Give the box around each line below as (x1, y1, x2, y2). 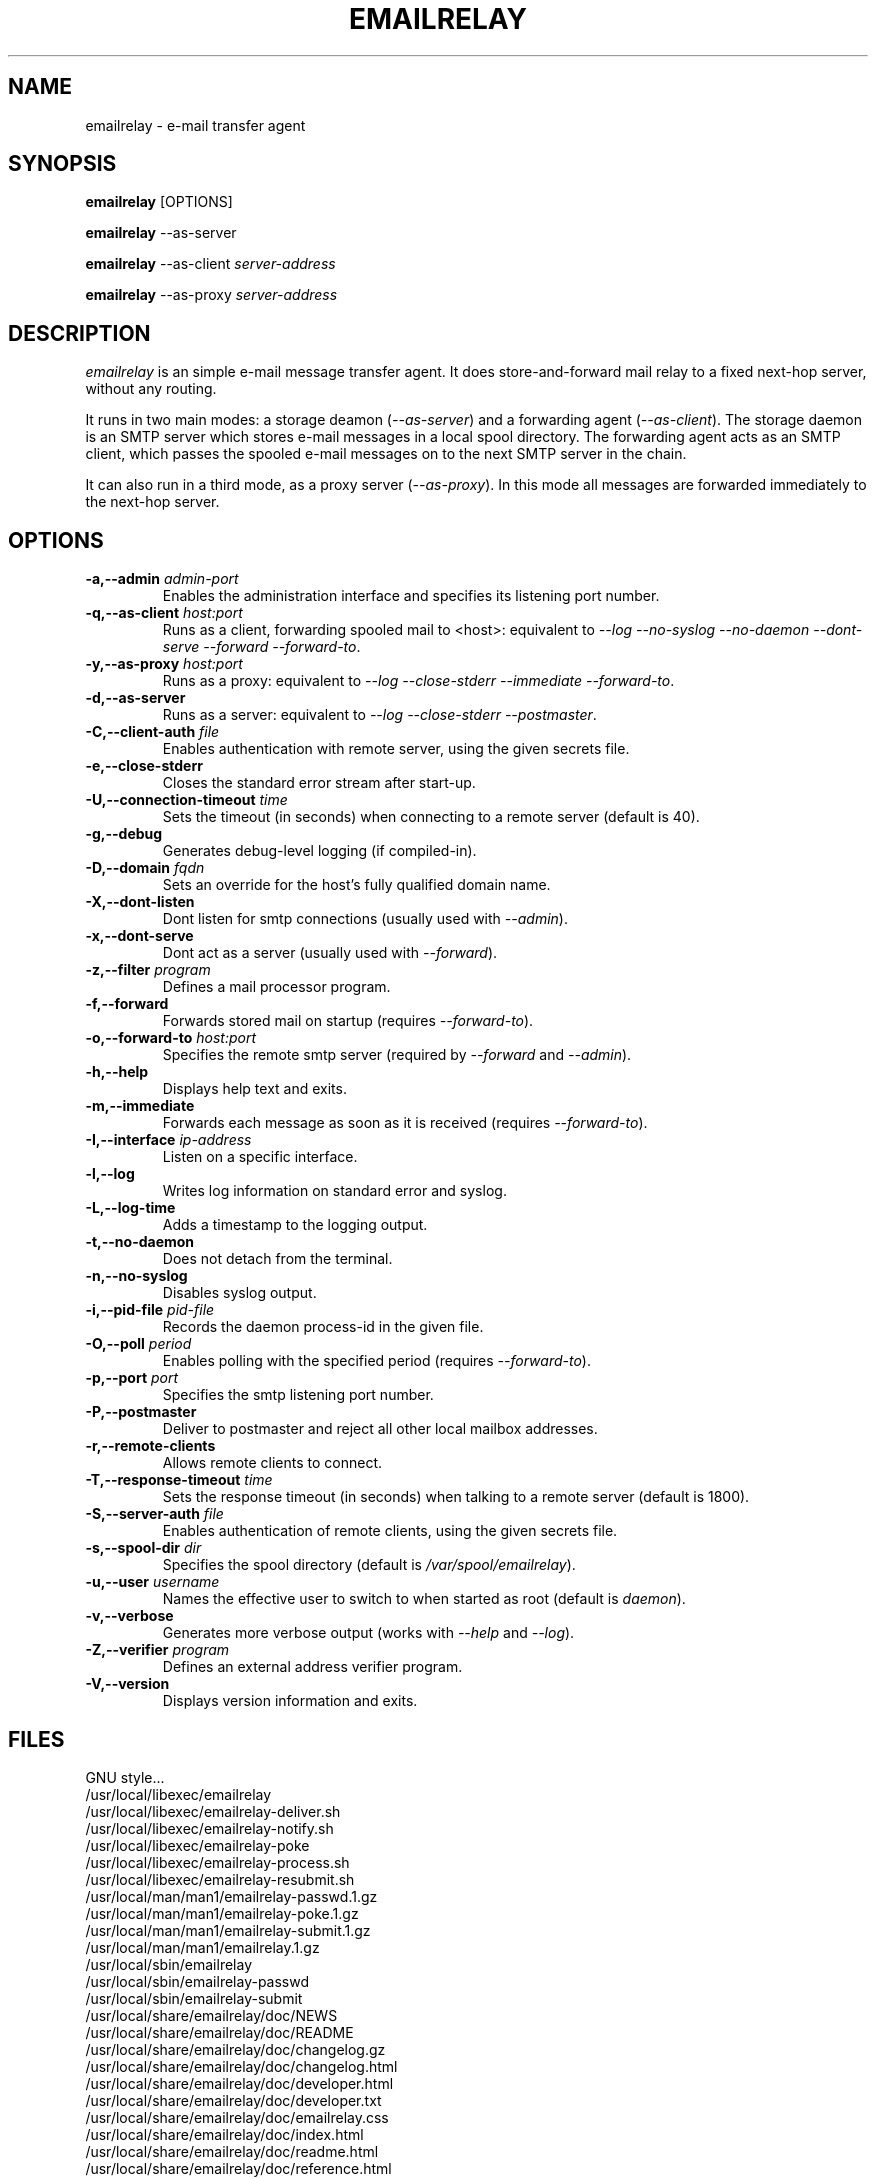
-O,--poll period (85, 1335, 192, 1353)
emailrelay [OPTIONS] (85, 193, 233, 211)
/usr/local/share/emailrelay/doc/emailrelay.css (85, 2108, 389, 2126)
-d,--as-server (85, 689, 186, 707)
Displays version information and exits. (162, 1692, 418, 1710)
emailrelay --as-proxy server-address (85, 286, 338, 304)
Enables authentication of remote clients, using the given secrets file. (162, 1522, 618, 1540)
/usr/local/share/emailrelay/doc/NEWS (85, 2006, 338, 2024)
